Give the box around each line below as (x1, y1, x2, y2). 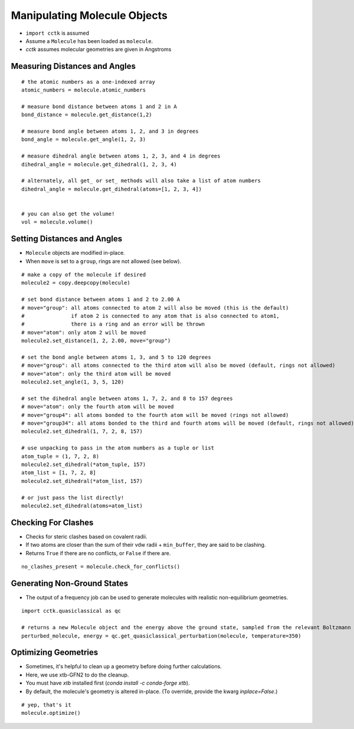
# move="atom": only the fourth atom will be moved (21, 403, 174, 410)
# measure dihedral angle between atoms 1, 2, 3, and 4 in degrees (21, 153, 221, 159)
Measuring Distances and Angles (11, 61, 136, 71)
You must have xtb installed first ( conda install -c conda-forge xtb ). (25, 679, 190, 687)
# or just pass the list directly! (21, 494, 124, 501)
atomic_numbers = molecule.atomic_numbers (21, 87, 146, 94)
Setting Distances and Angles (11, 234, 123, 244)
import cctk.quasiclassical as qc (21, 607, 121, 615)
